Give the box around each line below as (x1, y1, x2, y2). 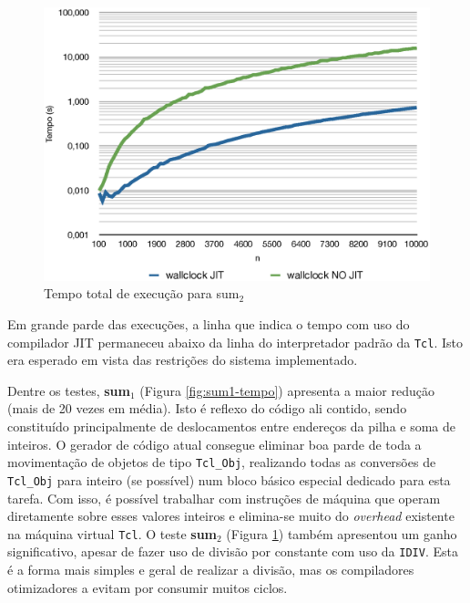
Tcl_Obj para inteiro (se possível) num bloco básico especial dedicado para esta (7, 470, 451, 489)
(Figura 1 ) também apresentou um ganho (226, 524, 457, 543)
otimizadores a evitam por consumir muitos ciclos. (7, 577, 288, 597)
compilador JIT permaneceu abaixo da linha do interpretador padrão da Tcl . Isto (7, 332, 463, 351)
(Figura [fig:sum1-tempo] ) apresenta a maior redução (139, 380, 434, 400)
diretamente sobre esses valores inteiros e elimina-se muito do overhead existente (7, 506, 455, 525)
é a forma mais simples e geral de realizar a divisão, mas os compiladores (7, 560, 414, 578)
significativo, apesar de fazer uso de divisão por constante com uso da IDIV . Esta (7, 542, 458, 561)
